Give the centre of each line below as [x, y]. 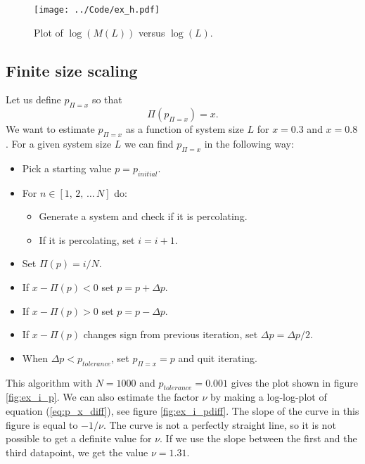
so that [107, 99]
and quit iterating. [218, 357]
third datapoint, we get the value [77, 452]
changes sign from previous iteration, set [171, 334]
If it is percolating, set [87, 239]
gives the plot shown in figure [294, 382]
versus [152, 32]
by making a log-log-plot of [268, 397]
